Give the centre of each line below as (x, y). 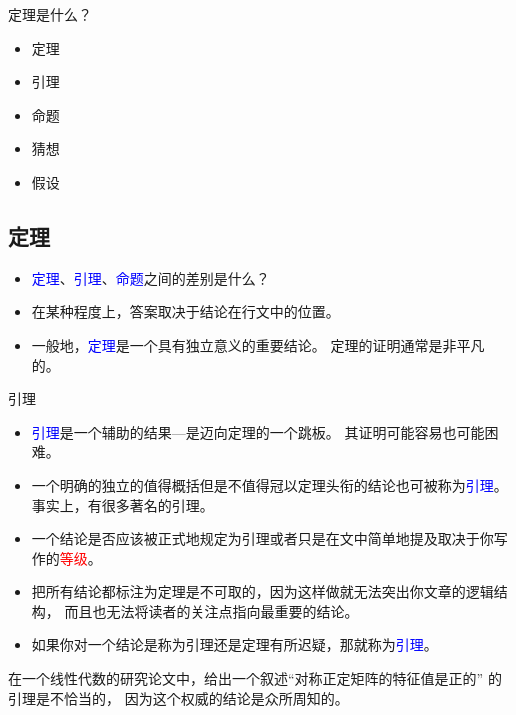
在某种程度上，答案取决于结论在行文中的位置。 (185, 311)
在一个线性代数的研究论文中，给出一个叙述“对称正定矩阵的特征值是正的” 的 (255, 678)
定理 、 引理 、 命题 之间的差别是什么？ (150, 277)
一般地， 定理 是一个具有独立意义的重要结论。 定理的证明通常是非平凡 (258, 344)
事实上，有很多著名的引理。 (122, 504)
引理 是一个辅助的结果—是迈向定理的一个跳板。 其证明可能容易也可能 (258, 431)
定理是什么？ (50, 14)
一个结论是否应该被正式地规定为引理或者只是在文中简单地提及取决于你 (262, 538)
